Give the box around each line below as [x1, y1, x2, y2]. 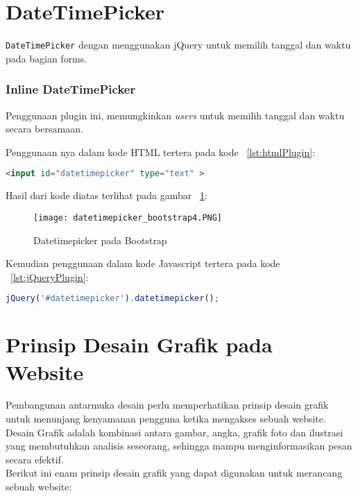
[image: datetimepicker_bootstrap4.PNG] [33, 212, 223, 223]
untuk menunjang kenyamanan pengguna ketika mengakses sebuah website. [6, 411, 326, 426]
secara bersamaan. [6, 121, 83, 136]
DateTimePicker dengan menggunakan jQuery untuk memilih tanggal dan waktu [6, 37, 351, 52]
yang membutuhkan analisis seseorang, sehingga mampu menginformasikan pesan [6, 438, 352, 453]
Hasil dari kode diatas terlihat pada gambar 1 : [6, 188, 207, 203]
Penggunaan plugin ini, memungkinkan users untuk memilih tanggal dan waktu [6, 108, 345, 122]
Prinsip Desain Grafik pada [6, 330, 273, 359]
